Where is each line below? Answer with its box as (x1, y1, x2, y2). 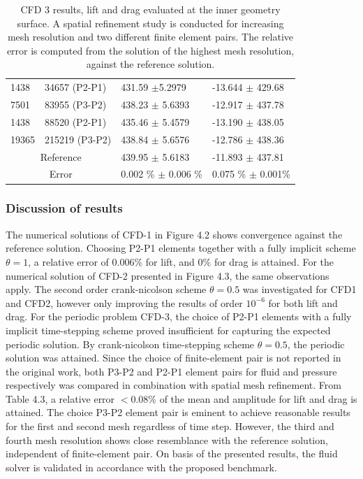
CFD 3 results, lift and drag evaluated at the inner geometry (20, 2, 281, 16)
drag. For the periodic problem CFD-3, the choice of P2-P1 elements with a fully (6, 309, 352, 324)
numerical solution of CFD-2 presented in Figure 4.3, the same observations (6, 268, 329, 283)
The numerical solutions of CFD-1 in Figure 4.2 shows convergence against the (6, 227, 343, 241)
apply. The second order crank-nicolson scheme (6, 282, 207, 296)
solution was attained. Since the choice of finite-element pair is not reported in (6, 350, 341, 365)
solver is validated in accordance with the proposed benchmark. (6, 459, 277, 474)
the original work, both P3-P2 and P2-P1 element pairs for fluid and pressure (6, 364, 337, 378)
